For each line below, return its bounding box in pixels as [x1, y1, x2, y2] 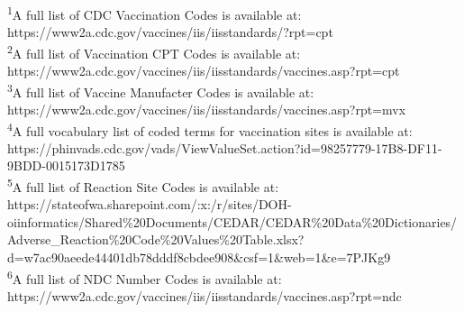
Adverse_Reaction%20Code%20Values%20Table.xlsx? [7, 230, 305, 249]
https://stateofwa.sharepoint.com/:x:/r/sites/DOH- [7, 195, 292, 214]
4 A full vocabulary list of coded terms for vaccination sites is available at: [7, 118, 413, 140]
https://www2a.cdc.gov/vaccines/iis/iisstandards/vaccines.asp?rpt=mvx [7, 99, 406, 118]
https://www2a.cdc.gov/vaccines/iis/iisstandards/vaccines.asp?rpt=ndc [7, 286, 402, 305]
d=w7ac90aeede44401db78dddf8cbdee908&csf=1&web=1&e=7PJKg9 [7, 248, 391, 266]
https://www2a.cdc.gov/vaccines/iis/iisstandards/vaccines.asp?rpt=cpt [7, 61, 400, 80]
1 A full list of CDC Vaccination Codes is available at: [7, 3, 302, 23]
